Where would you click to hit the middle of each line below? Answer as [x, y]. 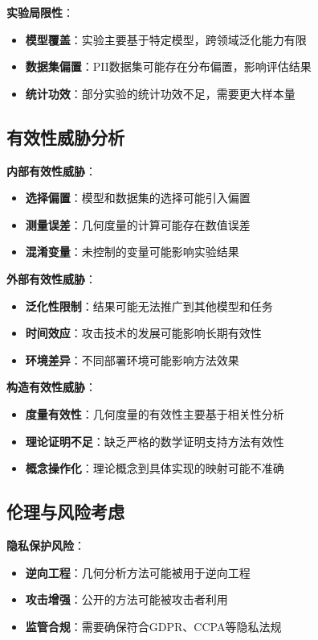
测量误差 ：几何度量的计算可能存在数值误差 [138, 224]
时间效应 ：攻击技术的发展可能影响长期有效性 [143, 333]
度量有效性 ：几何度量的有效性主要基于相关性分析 [155, 413]
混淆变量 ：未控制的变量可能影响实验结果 [132, 252]
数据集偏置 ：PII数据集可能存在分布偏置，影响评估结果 [168, 66]
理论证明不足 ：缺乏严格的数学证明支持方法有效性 [155, 441]
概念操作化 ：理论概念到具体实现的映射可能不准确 [155, 468]
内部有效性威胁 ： [51, 170]
